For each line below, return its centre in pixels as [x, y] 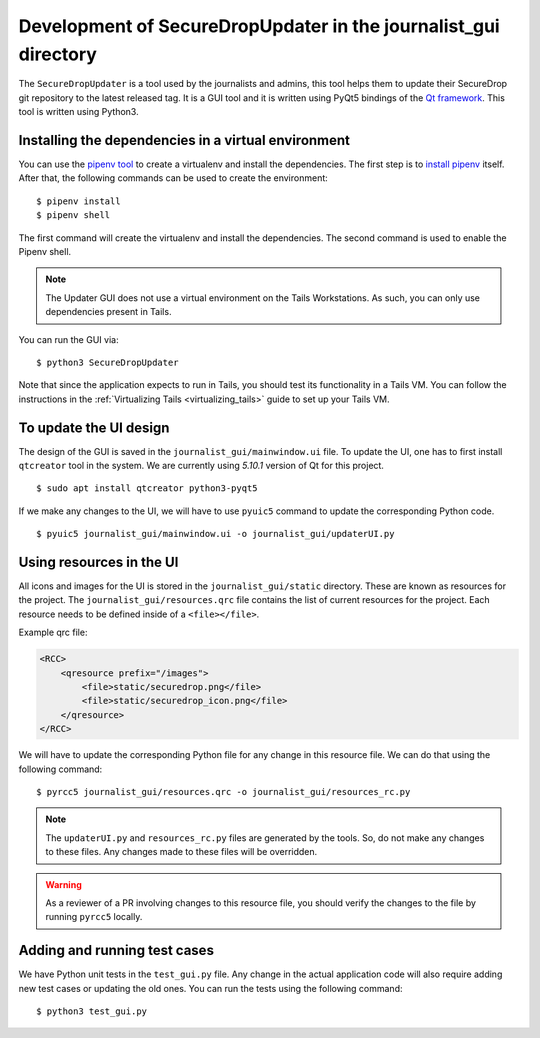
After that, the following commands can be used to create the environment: [173, 178]
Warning [63, 884]
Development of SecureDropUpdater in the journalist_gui [259, 26]
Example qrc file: [53, 632]
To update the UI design [94, 427]
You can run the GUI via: [68, 339]
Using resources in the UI [98, 562]
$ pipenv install [78, 201]
